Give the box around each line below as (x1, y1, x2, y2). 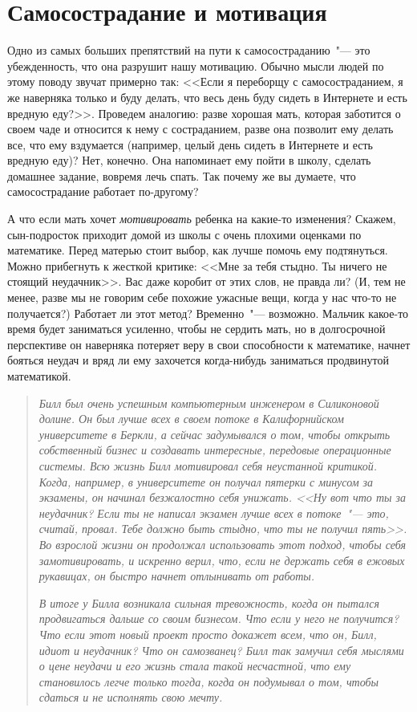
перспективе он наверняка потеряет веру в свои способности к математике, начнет (7, 336, 411, 352)
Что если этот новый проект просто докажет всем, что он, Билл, (38, 625, 377, 642)
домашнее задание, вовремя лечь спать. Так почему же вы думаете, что (7, 167, 356, 184)
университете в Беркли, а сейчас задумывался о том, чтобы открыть (38, 425, 391, 442)
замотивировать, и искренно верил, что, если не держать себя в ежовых (38, 551, 405, 568)
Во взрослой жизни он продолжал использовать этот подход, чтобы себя (38, 535, 406, 552)
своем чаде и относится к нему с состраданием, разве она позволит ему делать (7, 120, 394, 137)
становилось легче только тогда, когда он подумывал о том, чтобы (38, 673, 379, 690)
